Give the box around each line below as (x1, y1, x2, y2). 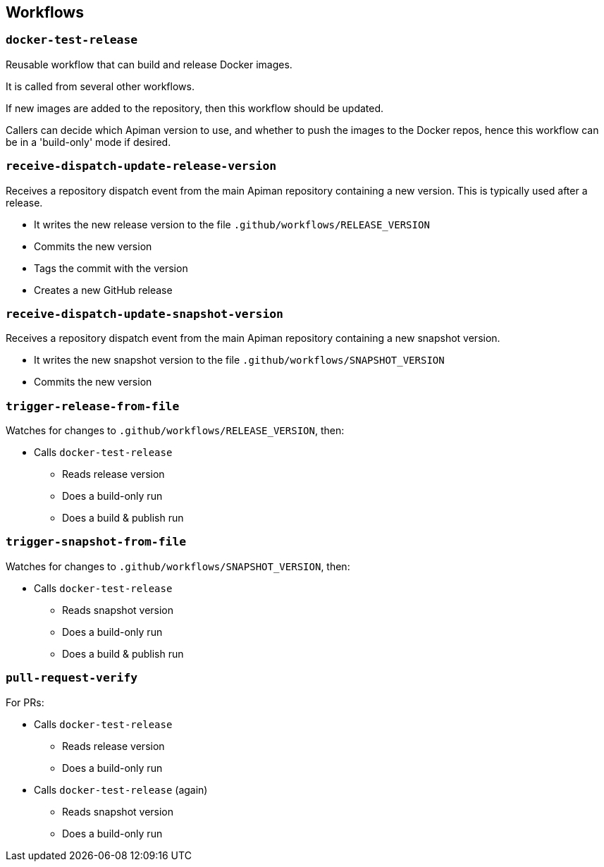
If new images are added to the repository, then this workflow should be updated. (6, 102, 384, 114)
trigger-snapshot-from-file (6, 535, 187, 549)
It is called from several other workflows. (6, 80, 195, 92)
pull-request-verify (6, 671, 138, 685)
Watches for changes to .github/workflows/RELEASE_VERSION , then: (6, 424, 345, 437)
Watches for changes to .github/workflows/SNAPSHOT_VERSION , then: (6, 560, 350, 572)
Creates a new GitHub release (34, 283, 173, 296)
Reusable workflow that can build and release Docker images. (6, 58, 292, 70)
